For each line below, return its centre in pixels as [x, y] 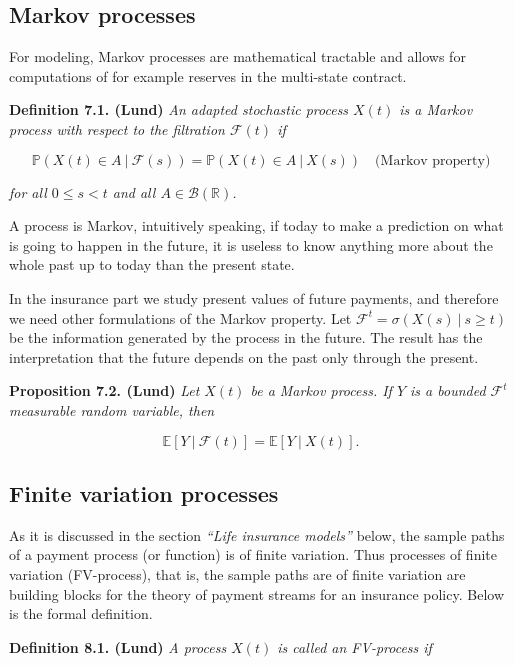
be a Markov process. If [321, 390]
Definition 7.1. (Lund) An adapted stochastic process [179, 109]
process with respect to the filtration [117, 128]
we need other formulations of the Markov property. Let [180, 317]
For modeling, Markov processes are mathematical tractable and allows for [237, 56]
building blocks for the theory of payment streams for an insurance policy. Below [256, 593]
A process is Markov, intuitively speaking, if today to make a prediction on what [256, 225]
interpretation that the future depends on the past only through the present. [244, 356]
